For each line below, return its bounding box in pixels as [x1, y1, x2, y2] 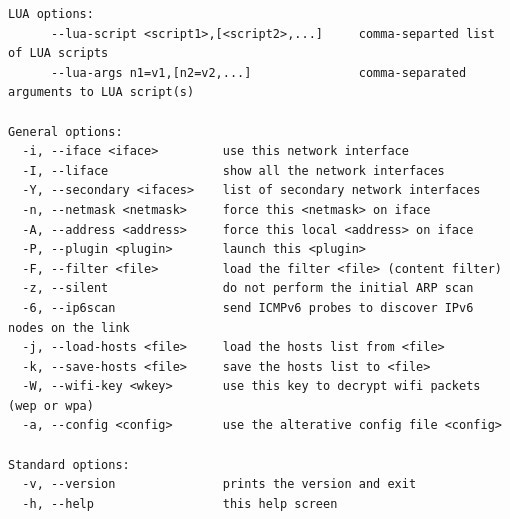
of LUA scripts [8, 46, 109, 61]
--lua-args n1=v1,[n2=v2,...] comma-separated [50, 65, 467, 80]
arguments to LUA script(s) [8, 85, 195, 100]
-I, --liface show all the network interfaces [22, 163, 445, 178]
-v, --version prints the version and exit [22, 477, 417, 492]
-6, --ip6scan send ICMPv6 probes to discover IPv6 [22, 300, 474, 315]
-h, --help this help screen [22, 496, 338, 511]
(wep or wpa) [8, 398, 94, 413]
